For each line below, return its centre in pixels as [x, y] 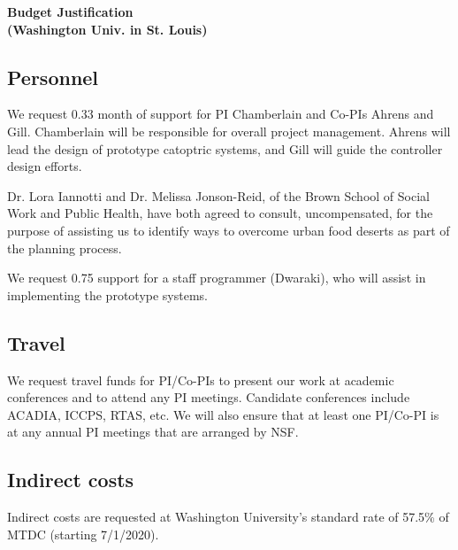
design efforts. [45, 166]
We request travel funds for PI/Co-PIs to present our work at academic [201, 380]
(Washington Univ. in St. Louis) [107, 29]
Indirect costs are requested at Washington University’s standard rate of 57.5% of [228, 517]
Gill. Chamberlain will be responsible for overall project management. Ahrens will [229, 131]
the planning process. [65, 248]
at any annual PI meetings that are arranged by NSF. [153, 432]
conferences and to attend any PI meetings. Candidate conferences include [209, 397]
